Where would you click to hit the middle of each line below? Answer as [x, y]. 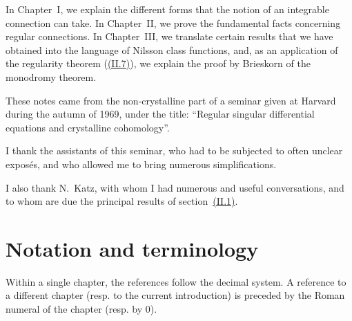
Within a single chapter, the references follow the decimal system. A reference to [176, 281]
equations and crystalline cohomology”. [88, 127]
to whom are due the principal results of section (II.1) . [122, 201]
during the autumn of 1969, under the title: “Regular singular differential [160, 114]
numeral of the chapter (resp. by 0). [81, 309]
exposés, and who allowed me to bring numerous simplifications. [141, 164]
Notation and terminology [132, 248]
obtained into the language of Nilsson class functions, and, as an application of [172, 49]
